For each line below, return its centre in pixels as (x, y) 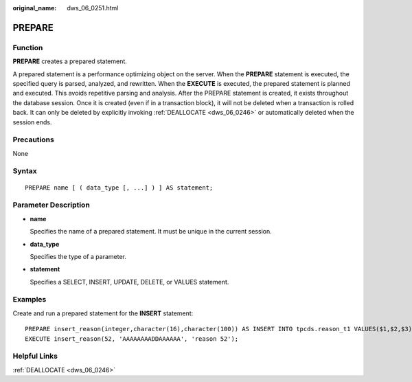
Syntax (25, 171)
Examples (30, 300)
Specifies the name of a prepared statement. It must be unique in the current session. (151, 232)
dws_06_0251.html (93, 8)
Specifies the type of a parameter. (78, 256)
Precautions (33, 139)
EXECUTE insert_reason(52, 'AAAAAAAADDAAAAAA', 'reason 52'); (132, 339)
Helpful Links (35, 356)
